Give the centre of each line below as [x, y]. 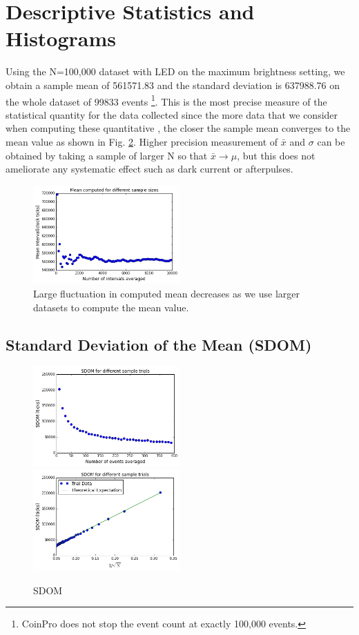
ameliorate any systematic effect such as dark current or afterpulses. [149, 169]
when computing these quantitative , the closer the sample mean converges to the [178, 128]
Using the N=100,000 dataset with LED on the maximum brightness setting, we [175, 71]
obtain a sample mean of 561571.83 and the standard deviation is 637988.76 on [173, 85]
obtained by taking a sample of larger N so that [107, 155]
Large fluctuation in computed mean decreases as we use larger [166, 293]
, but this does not [276, 155]
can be [331, 141]
